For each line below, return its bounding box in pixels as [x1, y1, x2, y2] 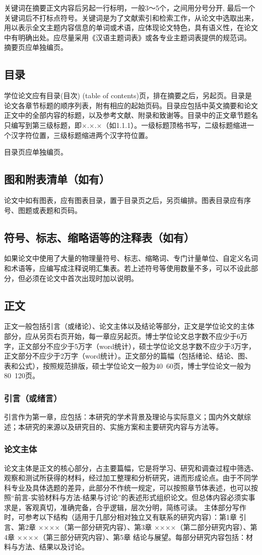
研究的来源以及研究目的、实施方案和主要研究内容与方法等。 [25, 421, 223, 432]
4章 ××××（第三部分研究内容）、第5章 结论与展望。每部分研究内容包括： [4, 531, 246, 542]
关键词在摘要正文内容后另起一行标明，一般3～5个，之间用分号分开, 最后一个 [4, 3, 255, 13]
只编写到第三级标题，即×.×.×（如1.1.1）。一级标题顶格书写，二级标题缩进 [4, 119, 247, 130]
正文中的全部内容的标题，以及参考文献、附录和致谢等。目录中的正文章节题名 [4, 110, 258, 120]
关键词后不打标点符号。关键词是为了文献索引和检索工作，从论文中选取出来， [4, 12, 258, 23]
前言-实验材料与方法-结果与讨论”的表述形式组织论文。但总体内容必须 [14, 492, 241, 503]
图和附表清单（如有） [4, 171, 110, 187]
